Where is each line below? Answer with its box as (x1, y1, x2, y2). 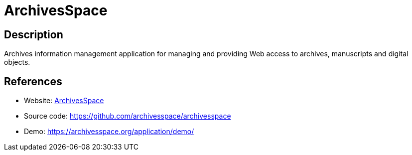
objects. (4, 58, 30, 67)
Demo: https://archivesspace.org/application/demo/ (24, 127, 194, 136)
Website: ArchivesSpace (24, 96, 104, 105)
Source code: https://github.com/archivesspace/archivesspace (24, 112, 231, 121)
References (4, 75, 62, 88)
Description (4, 28, 63, 41)
